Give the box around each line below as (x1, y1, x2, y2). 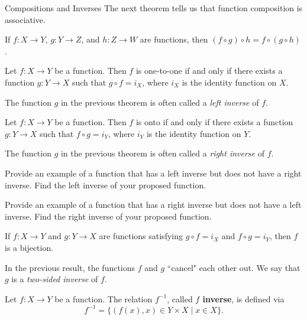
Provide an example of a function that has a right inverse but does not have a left (5, 198, 302, 211)
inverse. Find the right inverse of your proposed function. (5, 210, 212, 222)
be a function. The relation (54, 292, 153, 305)
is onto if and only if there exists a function (135, 116, 293, 128)
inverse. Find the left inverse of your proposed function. (5, 178, 206, 191)
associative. (5, 13, 46, 25)
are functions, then (140, 33, 208, 45)
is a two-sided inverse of (11, 273, 98, 285)
